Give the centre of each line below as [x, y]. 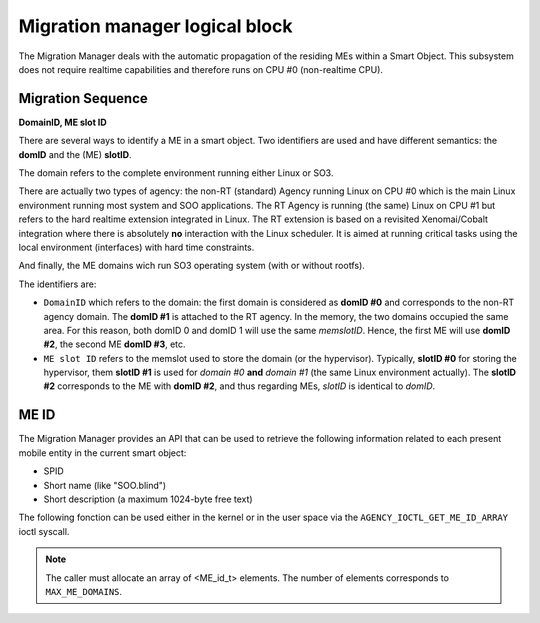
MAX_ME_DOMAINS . [84, 591]
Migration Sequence [83, 98]
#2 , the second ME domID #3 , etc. [114, 344]
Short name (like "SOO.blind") [105, 485]
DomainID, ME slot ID [62, 122]
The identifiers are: [57, 284]
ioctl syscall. [44, 531]
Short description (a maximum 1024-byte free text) [148, 499]
